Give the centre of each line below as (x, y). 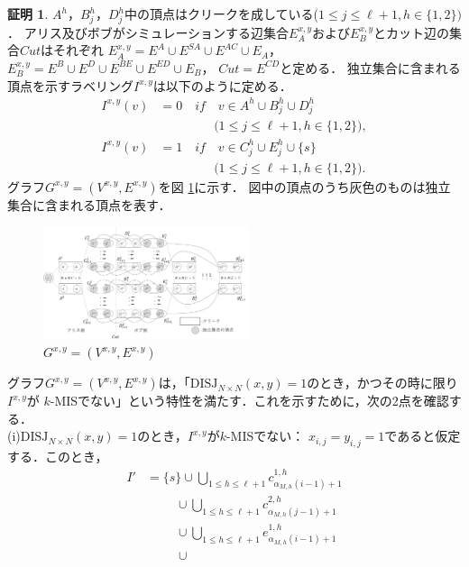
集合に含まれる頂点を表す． (89, 204)
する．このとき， (58, 457)
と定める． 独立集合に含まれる (370, 67)
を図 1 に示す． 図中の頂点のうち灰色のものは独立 (304, 186)
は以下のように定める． (222, 85)
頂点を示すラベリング (70, 85)
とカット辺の (411, 32)
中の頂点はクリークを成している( (222, 14)
